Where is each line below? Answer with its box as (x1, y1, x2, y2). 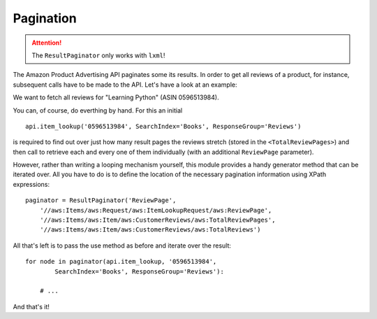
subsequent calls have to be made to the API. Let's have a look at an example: (13, 80, 237, 89)
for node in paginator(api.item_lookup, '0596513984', (25, 257, 217, 266)
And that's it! (13, 302, 50, 311)
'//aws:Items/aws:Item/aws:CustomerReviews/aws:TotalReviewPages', (39, 216, 276, 224)
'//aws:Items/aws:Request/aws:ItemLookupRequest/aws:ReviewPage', (39, 206, 272, 214)
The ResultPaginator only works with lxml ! (31, 51, 165, 59)
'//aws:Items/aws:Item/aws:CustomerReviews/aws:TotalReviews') (39, 226, 261, 234)
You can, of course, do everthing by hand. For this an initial (13, 106, 183, 115)
